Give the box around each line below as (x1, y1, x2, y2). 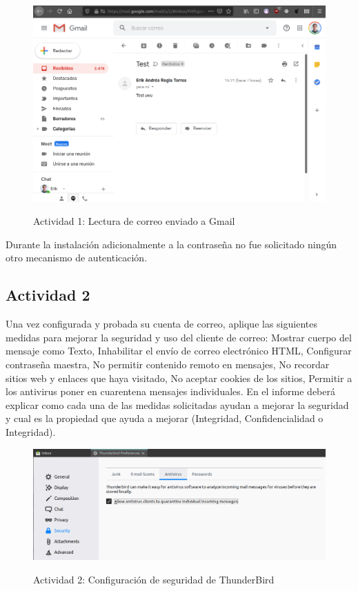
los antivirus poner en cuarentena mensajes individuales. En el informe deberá (6, 384, 335, 399)
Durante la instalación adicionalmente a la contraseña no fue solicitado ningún (6, 237, 337, 251)
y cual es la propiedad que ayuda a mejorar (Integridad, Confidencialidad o (6, 411, 324, 425)
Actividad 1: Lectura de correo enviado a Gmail (33, 214, 235, 228)
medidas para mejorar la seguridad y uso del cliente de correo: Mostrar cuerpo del (6, 330, 352, 344)
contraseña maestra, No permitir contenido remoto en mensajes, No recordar (6, 357, 330, 371)
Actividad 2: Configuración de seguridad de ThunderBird (33, 572, 275, 587)
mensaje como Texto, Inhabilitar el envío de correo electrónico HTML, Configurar (6, 343, 352, 358)
